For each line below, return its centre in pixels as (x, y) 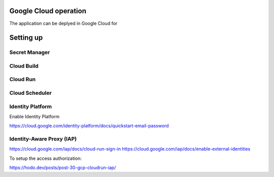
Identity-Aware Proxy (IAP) (43, 139)
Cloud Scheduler (30, 93)
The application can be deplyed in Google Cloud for (63, 23)
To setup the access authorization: (46, 158)
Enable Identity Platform (35, 116)
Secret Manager (30, 52)
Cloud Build (24, 66)
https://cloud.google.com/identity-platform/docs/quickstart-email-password (89, 126)
